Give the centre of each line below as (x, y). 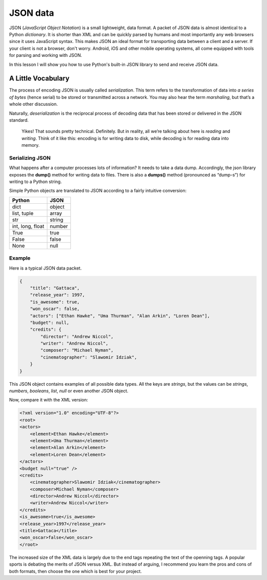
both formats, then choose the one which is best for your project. (75, 571)
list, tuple (23, 213)
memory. (30, 145)
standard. (19, 120)
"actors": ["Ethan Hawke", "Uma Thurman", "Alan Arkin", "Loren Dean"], (120, 316)
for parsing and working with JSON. (46, 55)
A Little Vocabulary (39, 78)
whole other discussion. (33, 104)
